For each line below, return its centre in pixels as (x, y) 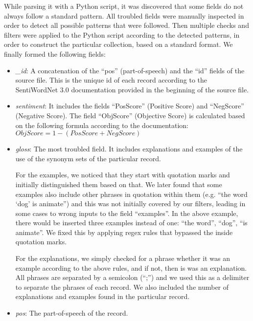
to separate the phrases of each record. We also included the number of (122, 287)
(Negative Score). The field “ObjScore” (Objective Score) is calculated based (130, 115)
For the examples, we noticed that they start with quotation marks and (123, 175)
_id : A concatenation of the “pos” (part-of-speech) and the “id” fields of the (130, 70)
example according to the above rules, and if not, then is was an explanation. (131, 267)
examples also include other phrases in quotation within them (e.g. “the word (131, 194)
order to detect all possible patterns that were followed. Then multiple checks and (126, 25)
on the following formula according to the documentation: (102, 125)
